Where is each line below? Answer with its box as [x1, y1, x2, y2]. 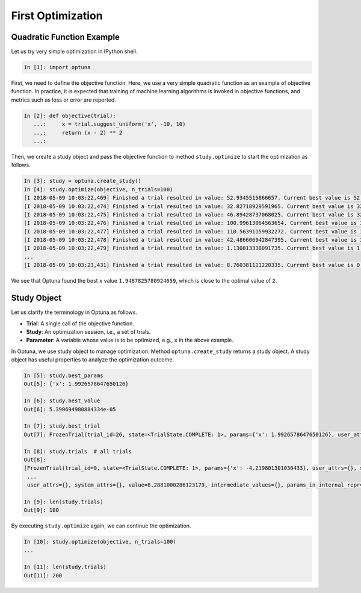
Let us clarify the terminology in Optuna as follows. [11, 309, 138, 316]
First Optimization [11, 9, 103, 22]
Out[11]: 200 [23, 572, 63, 579]
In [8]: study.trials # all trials [23, 448, 132, 455]
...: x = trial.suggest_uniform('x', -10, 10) [33, 121, 186, 128]
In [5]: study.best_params [23, 372, 103, 379]
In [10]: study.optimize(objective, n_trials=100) [23, 538, 177, 545]
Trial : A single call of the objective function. [26, 319, 135, 327]
